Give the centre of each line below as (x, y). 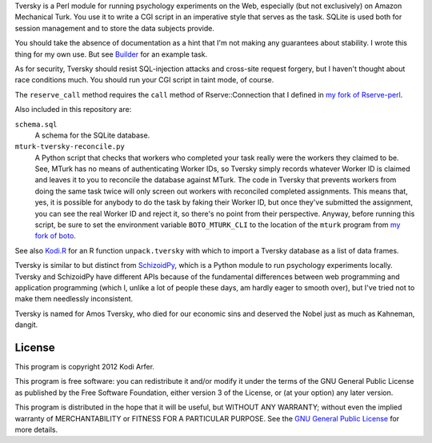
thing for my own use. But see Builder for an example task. (111, 54)
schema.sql (36, 124)
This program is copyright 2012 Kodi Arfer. (85, 367)
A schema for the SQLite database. (92, 135)
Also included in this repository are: (73, 110)
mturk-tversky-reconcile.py (70, 147)
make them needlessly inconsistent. (74, 299)
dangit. (26, 325)
